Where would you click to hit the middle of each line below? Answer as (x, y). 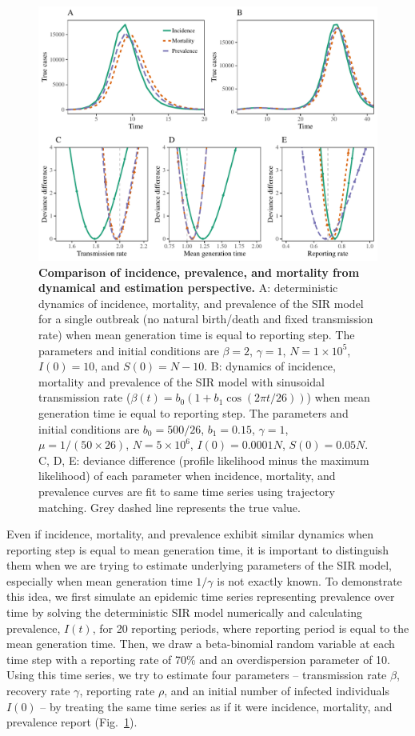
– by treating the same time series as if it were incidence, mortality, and (216, 706)
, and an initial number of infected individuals (277, 691)
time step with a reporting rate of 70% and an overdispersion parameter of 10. (199, 659)
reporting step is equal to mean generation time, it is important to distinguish (198, 549)
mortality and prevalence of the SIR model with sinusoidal (182, 381)
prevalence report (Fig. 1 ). (72, 722)
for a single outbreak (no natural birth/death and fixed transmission (206, 319)
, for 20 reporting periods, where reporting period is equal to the (251, 628)
